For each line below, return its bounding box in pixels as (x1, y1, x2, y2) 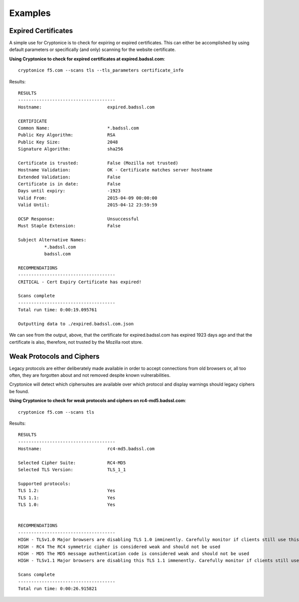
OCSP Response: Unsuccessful (18, 216, 139, 222)
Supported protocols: (18, 481, 71, 487)
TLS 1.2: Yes (18, 488, 116, 494)
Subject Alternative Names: (18, 237, 87, 243)
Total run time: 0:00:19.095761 (18, 307, 97, 313)
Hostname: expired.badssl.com (18, 104, 155, 110)
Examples (9, 7, 51, 18)
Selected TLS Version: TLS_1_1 (18, 467, 126, 473)
